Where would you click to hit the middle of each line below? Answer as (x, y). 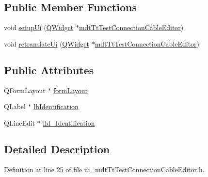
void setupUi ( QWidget (39, 27)
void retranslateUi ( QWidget (47, 43)
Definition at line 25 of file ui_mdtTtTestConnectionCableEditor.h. (104, 169)
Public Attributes (49, 70)
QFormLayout (25, 90)
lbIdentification (56, 106)
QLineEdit (20, 122)
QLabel (15, 106)
